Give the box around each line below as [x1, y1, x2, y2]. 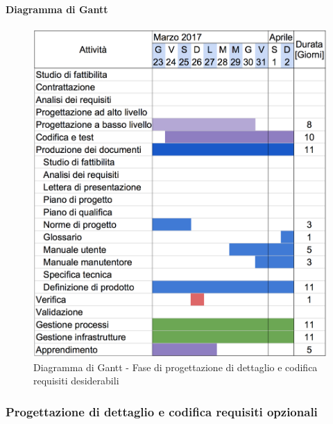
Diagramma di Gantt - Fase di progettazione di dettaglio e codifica [33, 359, 318, 374]
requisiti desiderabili [33, 373, 119, 388]
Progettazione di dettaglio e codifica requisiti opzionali [6, 402, 318, 420]
